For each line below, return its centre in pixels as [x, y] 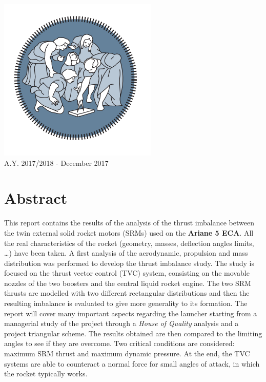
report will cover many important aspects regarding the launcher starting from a [131, 313]
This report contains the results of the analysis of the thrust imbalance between [129, 223]
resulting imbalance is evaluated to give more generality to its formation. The [126, 303]
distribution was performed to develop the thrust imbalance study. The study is [129, 263]
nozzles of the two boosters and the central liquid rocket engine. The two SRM [128, 283]
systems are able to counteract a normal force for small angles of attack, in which [132, 363]
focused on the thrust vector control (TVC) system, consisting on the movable [127, 273]
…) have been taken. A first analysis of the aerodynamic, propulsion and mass [126, 253]
